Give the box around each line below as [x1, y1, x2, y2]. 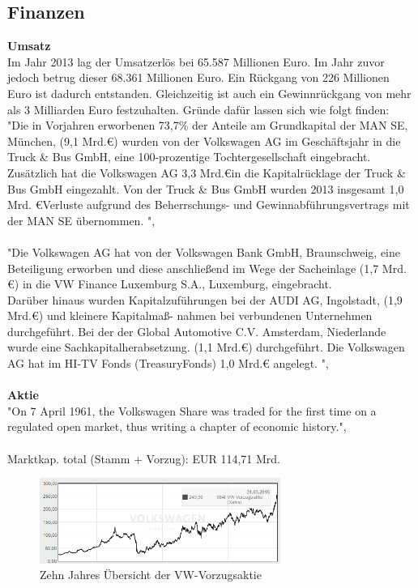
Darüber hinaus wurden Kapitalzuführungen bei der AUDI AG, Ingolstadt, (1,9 [7, 291, 403, 308]
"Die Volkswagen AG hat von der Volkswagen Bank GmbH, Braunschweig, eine [7, 243, 401, 260]
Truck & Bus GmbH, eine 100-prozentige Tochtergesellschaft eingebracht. [7, 148, 371, 165]
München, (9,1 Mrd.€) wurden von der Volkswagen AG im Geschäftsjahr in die [7, 132, 401, 149]
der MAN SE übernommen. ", [7, 211, 156, 228]
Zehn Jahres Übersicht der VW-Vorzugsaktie [40, 566, 262, 583]
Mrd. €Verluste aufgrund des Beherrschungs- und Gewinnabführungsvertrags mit [7, 196, 410, 213]
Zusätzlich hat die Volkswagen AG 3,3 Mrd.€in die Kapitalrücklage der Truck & [7, 164, 406, 181]
